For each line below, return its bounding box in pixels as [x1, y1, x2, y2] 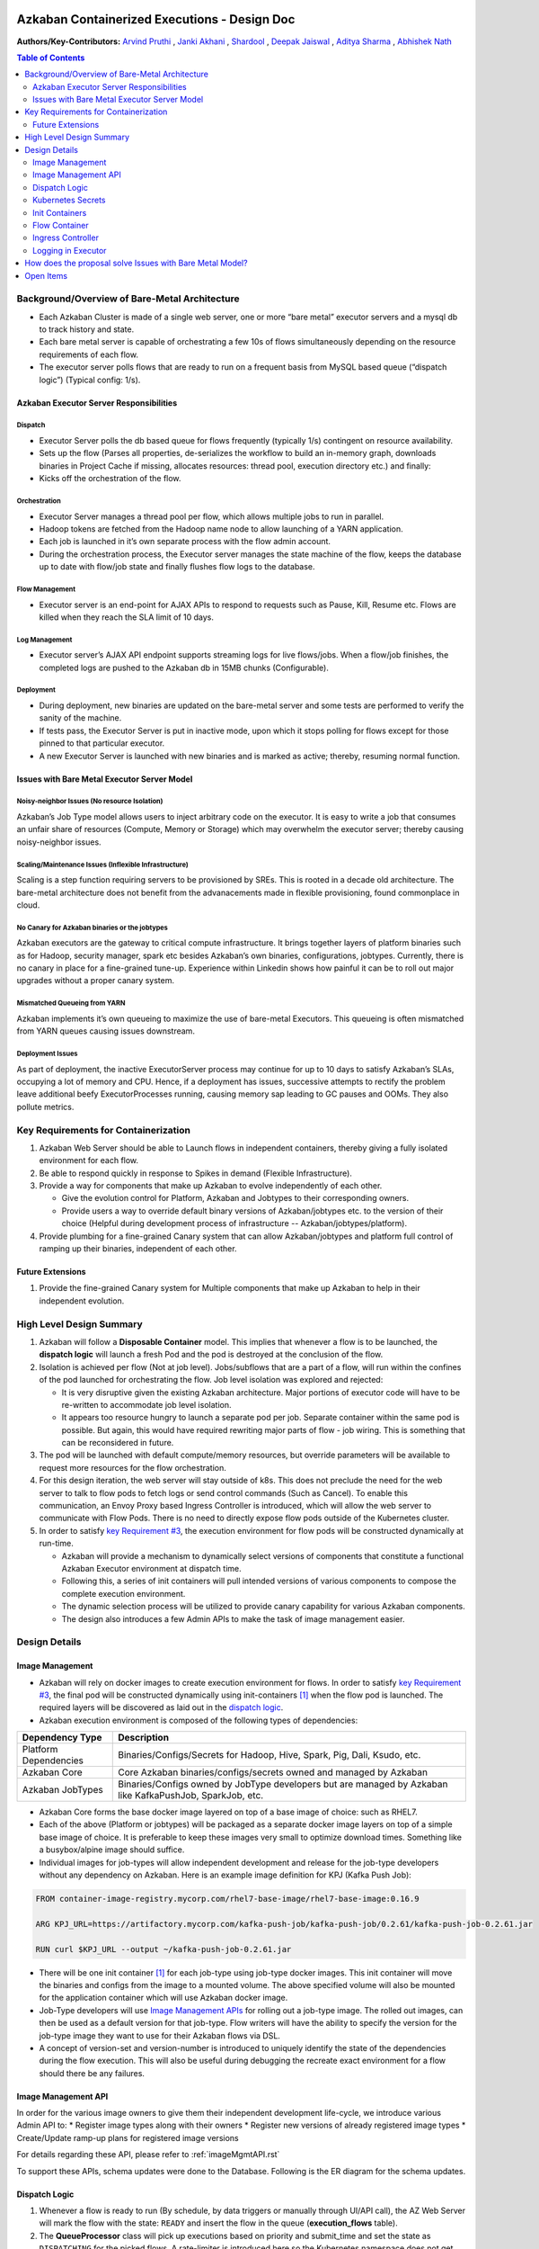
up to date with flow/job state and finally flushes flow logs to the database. [39, 561, 315, 572]
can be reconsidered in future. [61, 1438, 174, 1448]
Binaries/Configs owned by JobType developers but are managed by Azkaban [118, 1778, 448, 1790]
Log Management [16, 635, 73, 644]
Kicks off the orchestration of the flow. [39, 473, 181, 484]
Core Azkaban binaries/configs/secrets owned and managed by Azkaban [118, 1766, 429, 1779]
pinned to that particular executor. [39, 738, 165, 748]
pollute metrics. [16, 1101, 75, 1112]
